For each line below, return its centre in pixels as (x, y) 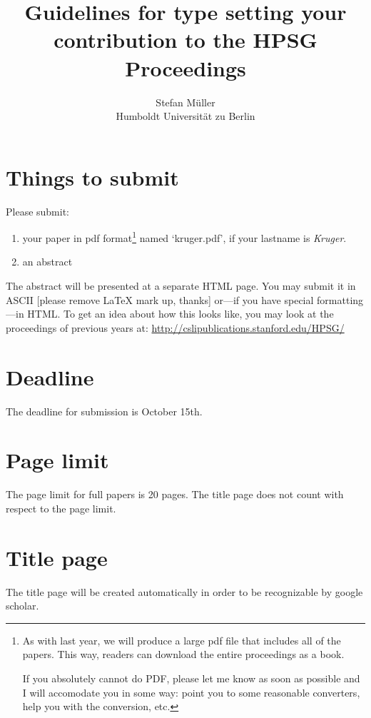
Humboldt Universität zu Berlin (185, 116)
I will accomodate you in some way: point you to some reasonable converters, (191, 692)
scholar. (22, 606)
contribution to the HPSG (185, 40)
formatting (340, 299)
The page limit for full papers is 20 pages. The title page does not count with (175, 494)
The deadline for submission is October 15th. (104, 411)
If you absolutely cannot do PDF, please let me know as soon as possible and (191, 678)
